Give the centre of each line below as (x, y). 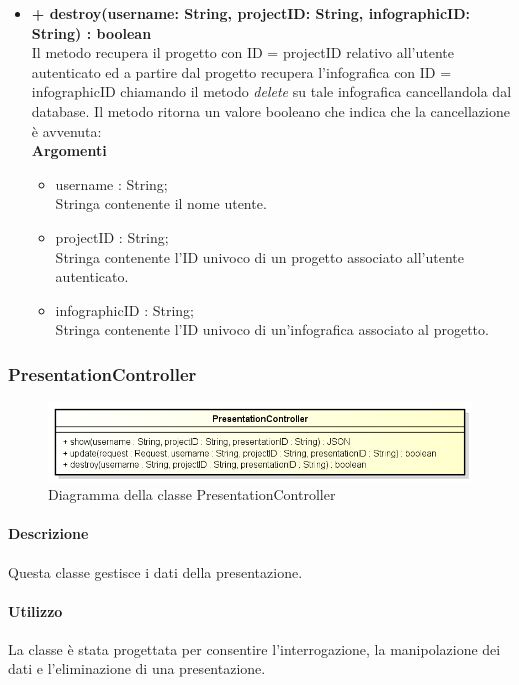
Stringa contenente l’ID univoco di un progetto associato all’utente (259, 256)
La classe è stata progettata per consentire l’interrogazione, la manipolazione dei (254, 648)
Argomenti (69, 150)
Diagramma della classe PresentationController (192, 494)
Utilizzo (35, 610)
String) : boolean (91, 32)
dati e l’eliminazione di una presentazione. (137, 668)
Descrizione (48, 533)
